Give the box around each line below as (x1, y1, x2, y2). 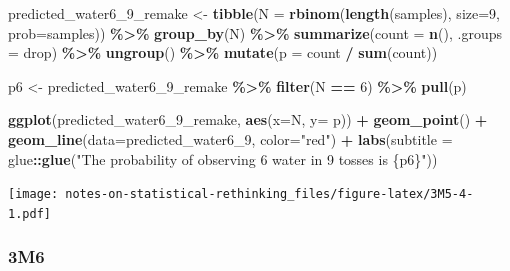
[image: (8, 187, 59, 202)
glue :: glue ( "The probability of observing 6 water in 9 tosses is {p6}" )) (8, 148, 438, 169)
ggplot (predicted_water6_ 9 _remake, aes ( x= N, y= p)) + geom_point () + (8, 109, 488, 130)
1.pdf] (8, 206, 51, 221)
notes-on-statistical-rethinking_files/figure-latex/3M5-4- (65, 187, 474, 202)
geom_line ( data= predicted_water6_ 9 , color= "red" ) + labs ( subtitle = (8, 128, 453, 149)
